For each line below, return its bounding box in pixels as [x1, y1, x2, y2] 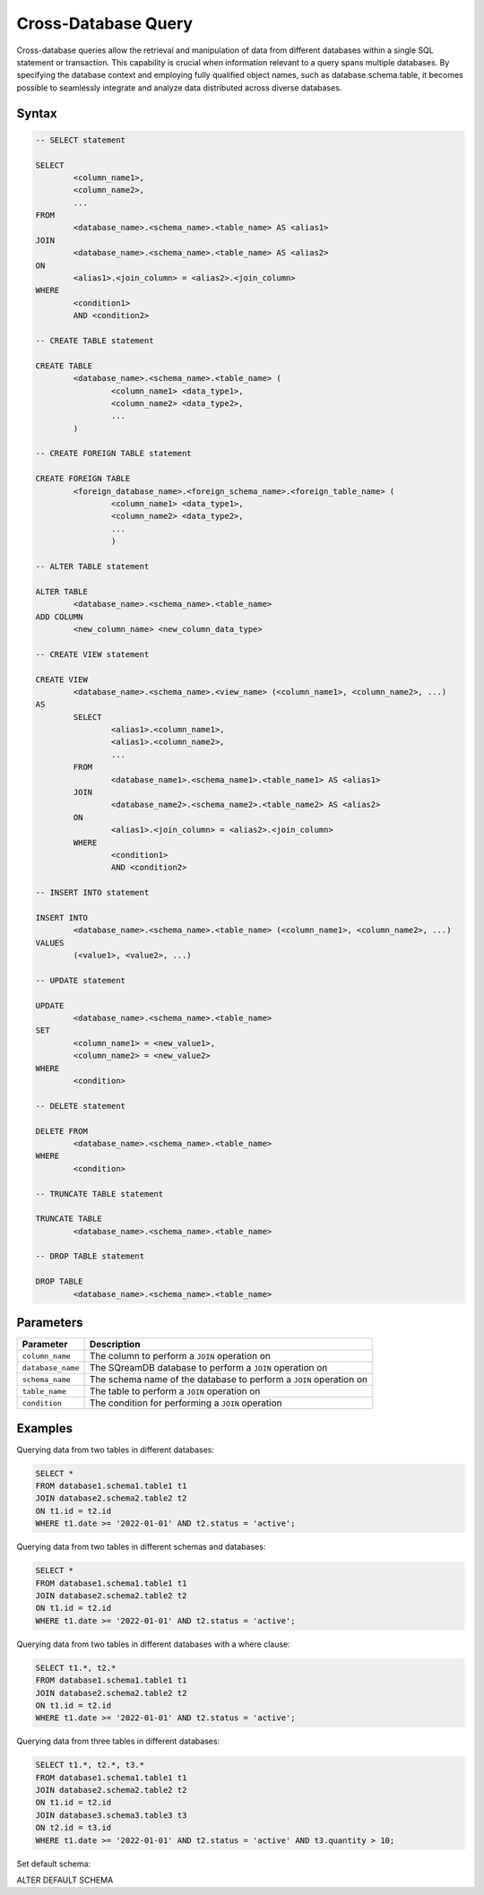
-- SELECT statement [35, 134, 125, 145]
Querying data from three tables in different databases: [16, 1735, 220, 1747]
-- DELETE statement [35, 1101, 125, 1111]
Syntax [16, 106, 57, 121]
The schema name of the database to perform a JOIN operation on [89, 1373, 367, 1386]
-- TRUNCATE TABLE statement [35, 1189, 164, 1198]
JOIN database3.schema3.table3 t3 [35, 1810, 187, 1820]
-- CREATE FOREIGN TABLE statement [35, 448, 192, 459]
